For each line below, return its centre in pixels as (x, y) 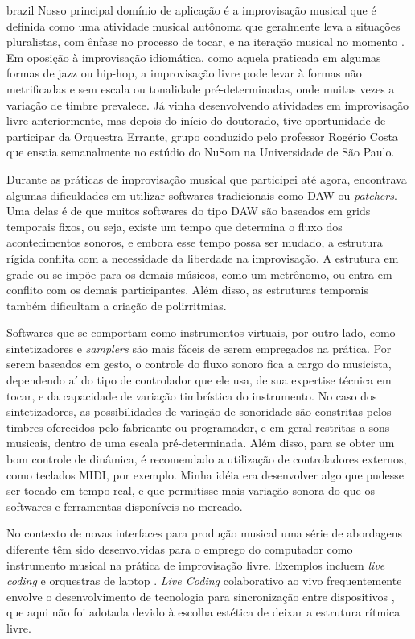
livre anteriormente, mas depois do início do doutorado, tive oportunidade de (196, 120)
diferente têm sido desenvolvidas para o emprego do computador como (180, 549)
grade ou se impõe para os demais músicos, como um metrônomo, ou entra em (199, 274)
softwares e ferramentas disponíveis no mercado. (125, 506)
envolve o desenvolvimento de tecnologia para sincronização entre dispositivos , (201, 596)
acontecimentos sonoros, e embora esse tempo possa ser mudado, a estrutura (195, 242)
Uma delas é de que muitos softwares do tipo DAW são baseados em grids (189, 211)
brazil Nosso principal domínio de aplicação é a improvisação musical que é (191, 10)
